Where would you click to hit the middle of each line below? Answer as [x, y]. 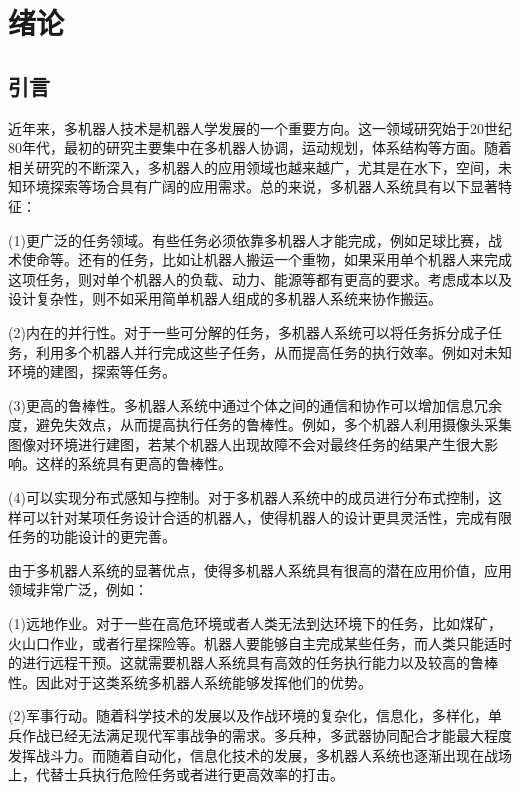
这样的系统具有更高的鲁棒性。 [133, 463]
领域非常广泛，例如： [78, 589]
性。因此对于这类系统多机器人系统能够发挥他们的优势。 [190, 681]
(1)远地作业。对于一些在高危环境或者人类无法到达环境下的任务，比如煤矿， [255, 623]
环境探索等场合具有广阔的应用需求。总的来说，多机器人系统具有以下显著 [259, 186]
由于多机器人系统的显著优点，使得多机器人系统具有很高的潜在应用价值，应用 [260, 569]
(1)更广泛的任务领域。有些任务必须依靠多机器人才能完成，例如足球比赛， [248, 239]
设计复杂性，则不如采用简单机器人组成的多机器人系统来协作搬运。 [225, 298]
